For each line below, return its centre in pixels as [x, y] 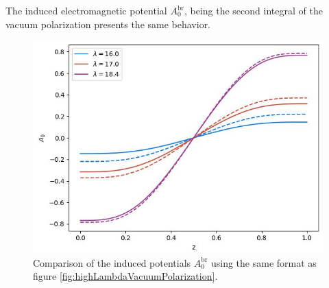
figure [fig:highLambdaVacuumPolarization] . [125, 276]
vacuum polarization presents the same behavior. [108, 24]
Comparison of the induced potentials [112, 262]
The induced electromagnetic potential [86, 10]
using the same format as [264, 262]
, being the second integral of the [253, 10]
